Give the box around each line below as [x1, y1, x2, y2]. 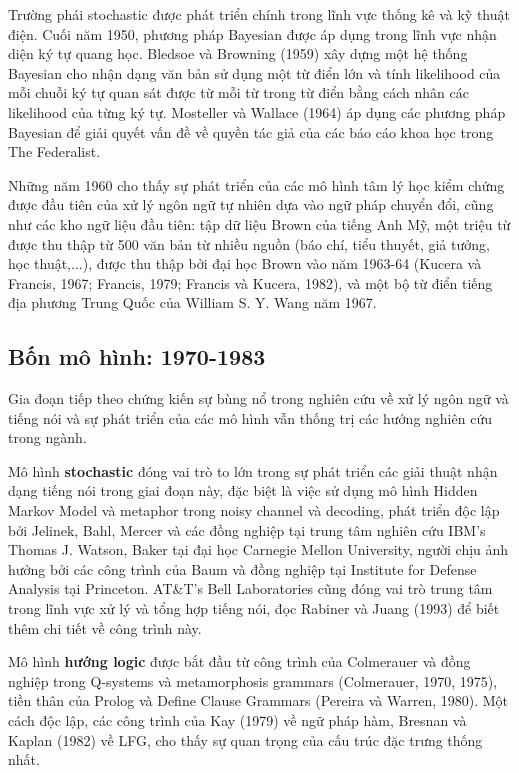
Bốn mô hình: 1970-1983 [8, 341, 266, 372]
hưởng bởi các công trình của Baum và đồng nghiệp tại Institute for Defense [8, 558, 477, 579]
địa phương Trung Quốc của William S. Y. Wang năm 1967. [8, 292, 377, 313]
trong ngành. [8, 427, 87, 448]
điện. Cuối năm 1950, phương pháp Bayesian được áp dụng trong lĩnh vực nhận [8, 23, 497, 44]
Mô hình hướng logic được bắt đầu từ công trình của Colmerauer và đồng [8, 651, 471, 672]
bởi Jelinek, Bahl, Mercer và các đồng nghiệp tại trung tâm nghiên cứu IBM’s [8, 519, 486, 540]
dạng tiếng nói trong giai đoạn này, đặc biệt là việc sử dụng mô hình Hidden [8, 480, 478, 501]
